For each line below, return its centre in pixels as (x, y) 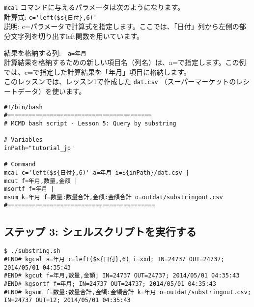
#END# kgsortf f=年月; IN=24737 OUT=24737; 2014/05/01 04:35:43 (110, 284)
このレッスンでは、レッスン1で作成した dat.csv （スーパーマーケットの (120, 81)
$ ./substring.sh (32, 251)
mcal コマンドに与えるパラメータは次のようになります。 (94, 7)
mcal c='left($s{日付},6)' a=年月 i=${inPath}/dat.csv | (97, 172)
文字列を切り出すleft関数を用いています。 (77, 36)
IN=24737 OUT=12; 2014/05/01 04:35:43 (67, 300)
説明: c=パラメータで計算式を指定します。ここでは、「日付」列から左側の (122, 26)
